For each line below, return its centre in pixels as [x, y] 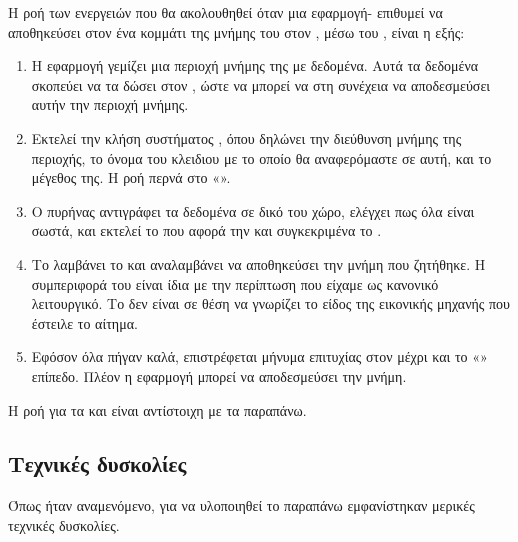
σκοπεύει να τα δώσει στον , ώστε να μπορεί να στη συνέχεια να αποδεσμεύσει [261, 84]
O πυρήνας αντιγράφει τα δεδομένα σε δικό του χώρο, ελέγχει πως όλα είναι [253, 210]
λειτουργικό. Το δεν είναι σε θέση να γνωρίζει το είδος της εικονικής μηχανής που [271, 303]
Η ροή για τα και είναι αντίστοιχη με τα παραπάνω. [157, 409]
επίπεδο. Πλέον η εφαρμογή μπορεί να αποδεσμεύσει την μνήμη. [219, 375]
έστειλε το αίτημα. [84, 322]
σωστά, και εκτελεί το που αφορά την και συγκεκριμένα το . [206, 230]
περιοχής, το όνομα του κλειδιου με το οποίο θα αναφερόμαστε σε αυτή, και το [261, 157]
